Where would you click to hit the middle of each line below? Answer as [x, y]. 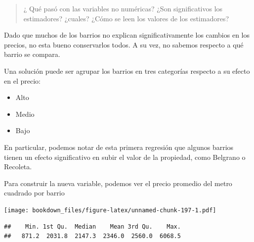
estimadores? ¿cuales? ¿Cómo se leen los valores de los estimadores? [126, 18]
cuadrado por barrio [34, 193]
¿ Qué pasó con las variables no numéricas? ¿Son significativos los [123, 8]
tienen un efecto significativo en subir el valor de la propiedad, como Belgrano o [125, 157]
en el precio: [22, 80]
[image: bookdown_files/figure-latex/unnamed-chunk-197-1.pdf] [110, 210]
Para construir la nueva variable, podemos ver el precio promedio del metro [118, 183]
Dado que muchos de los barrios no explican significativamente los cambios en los [127, 35]
